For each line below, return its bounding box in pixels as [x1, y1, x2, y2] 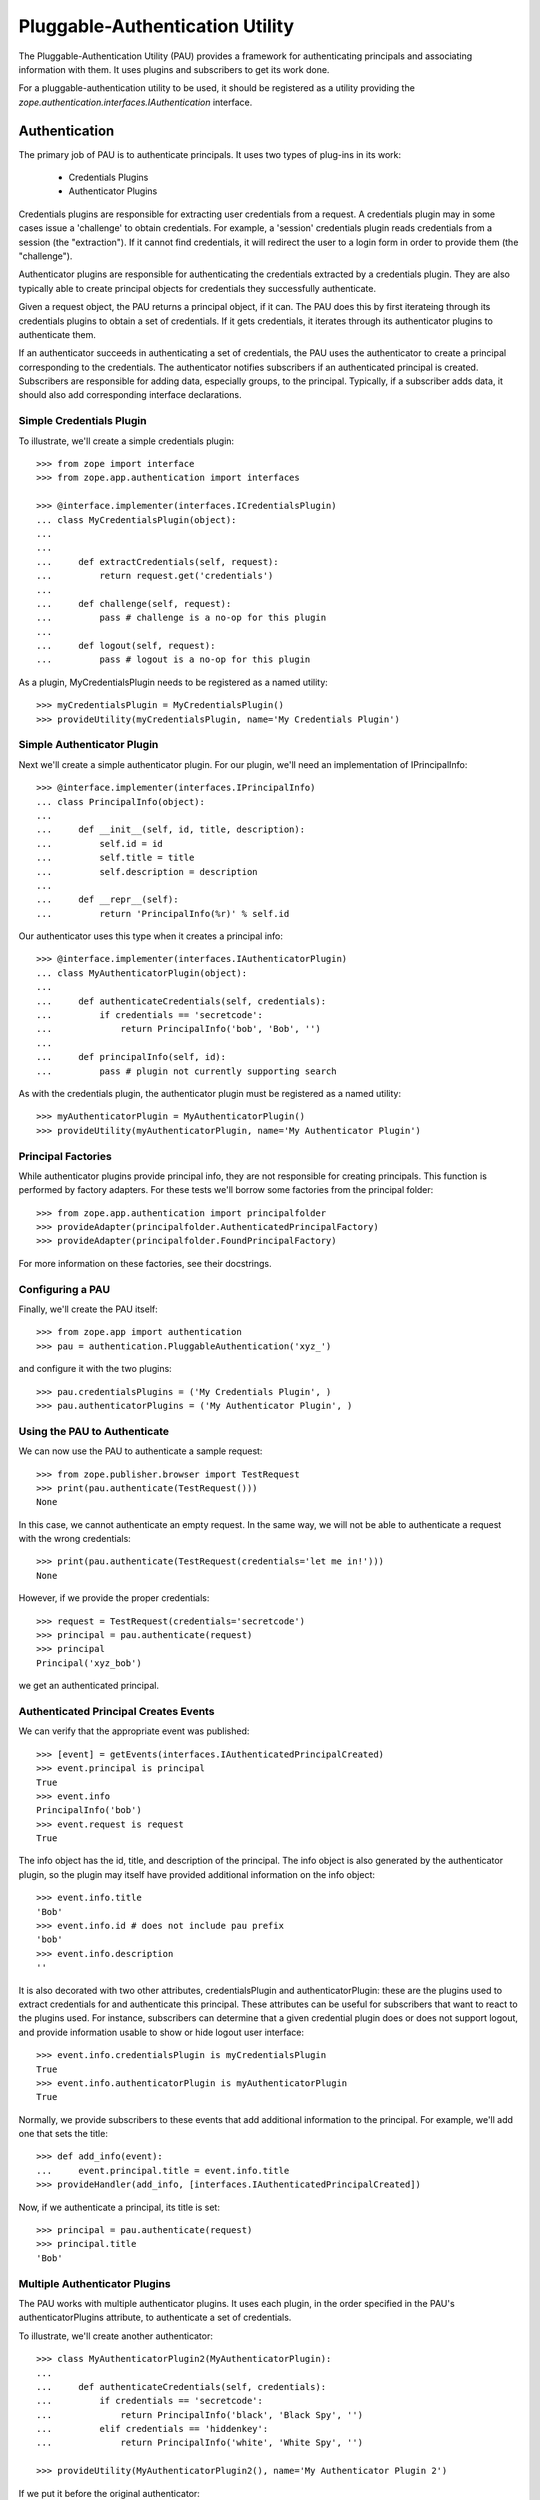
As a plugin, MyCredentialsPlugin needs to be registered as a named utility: [18, 676, 329, 688]
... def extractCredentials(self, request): [36, 556, 279, 567]
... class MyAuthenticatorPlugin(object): [36, 967, 248, 979]
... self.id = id [36, 838, 164, 849]
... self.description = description [36, 866, 259, 877]
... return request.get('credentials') [36, 570, 274, 582]
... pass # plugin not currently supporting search [36, 1065, 337, 1077]
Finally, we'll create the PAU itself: [18, 1303, 159, 1315]
